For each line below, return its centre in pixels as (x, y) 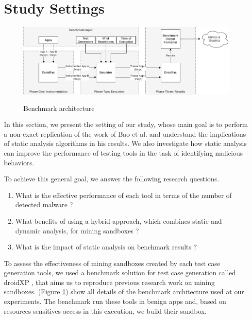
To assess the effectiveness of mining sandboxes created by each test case (112, 263)
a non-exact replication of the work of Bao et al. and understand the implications (125, 133)
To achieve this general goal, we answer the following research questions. (112, 179)
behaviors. (19, 162)
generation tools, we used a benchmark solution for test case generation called (120, 273)
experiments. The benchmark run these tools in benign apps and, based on (115, 301)
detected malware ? (44, 204)
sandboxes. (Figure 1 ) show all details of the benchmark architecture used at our (124, 292)
